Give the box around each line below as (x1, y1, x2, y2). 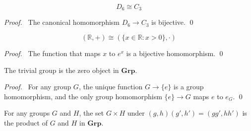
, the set (79, 108, 104, 118)
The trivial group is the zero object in (4, 65, 119, 75)
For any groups (4, 108, 50, 118)
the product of (4, 118, 48, 128)
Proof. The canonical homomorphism (4, 17, 120, 27)
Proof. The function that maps (4, 48, 101, 59)
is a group (173, 81, 204, 92)
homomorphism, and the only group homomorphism (4, 91, 162, 101)
